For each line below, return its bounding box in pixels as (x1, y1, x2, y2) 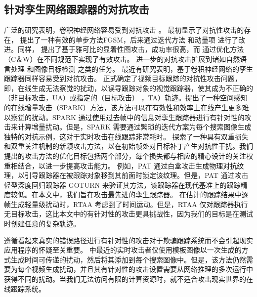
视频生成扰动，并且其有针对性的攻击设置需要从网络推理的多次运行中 (31, 264, 253, 274)
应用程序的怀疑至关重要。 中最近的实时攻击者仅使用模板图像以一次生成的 (4, 245, 242, 255)
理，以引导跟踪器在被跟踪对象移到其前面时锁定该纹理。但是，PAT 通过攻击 (4, 170, 249, 180)
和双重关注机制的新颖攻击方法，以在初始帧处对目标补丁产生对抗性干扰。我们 (4, 141, 253, 151)
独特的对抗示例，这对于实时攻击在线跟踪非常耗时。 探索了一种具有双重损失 (4, 131, 249, 141)
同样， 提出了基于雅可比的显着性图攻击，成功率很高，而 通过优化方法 (17, 44, 244, 54)
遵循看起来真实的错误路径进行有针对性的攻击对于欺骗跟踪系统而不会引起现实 (4, 235, 253, 245)
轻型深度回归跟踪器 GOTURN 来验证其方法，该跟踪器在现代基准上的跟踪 (4, 179, 241, 190)
